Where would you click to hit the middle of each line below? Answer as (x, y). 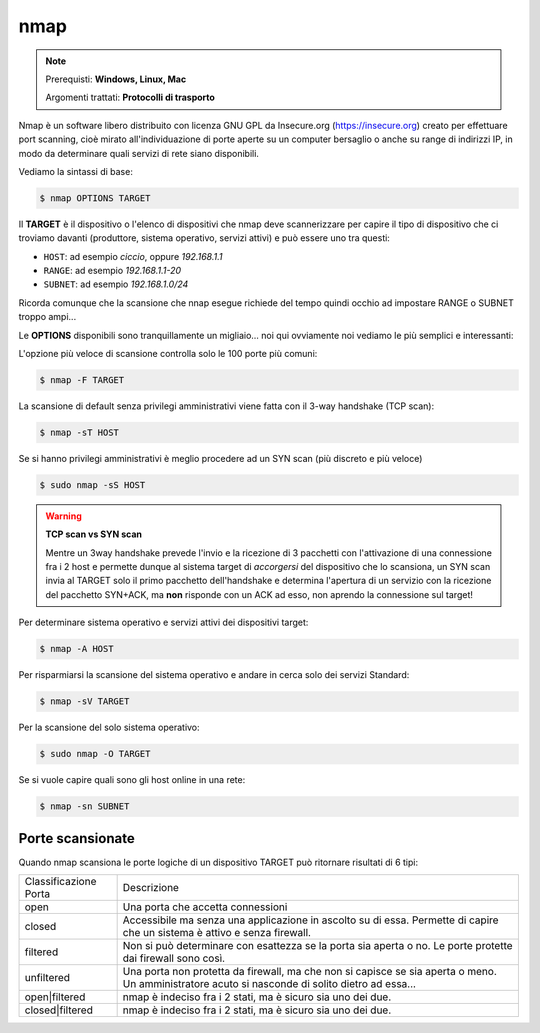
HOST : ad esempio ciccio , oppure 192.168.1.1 (133, 256)
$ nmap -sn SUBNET (84, 806)
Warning (63, 516)
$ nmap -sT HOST (79, 432)
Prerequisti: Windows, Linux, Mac (116, 79)
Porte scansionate (76, 838)
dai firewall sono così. (173, 958)
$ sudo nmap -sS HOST (92, 484)
